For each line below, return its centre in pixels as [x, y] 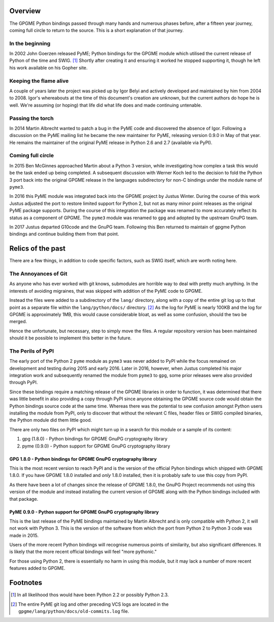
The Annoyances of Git [38, 274]
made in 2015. [24, 535]
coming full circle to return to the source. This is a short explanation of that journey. [96, 30]
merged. [18, 322]
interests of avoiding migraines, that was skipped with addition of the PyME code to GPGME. [106, 291]
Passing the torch [31, 118]
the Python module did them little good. [51, 420]
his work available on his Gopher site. [48, 67]
